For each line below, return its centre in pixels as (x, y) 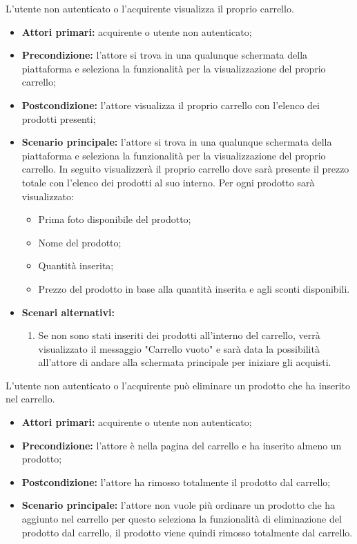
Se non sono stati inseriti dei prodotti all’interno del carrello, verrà (179, 335)
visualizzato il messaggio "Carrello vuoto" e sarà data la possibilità (179, 348)
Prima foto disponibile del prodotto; (115, 219)
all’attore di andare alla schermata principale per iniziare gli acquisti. (185, 362)
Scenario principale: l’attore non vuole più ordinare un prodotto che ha (178, 505)
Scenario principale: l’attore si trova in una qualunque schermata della (177, 142)
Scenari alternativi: (68, 312)
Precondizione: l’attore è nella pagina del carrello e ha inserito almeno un (182, 445)
